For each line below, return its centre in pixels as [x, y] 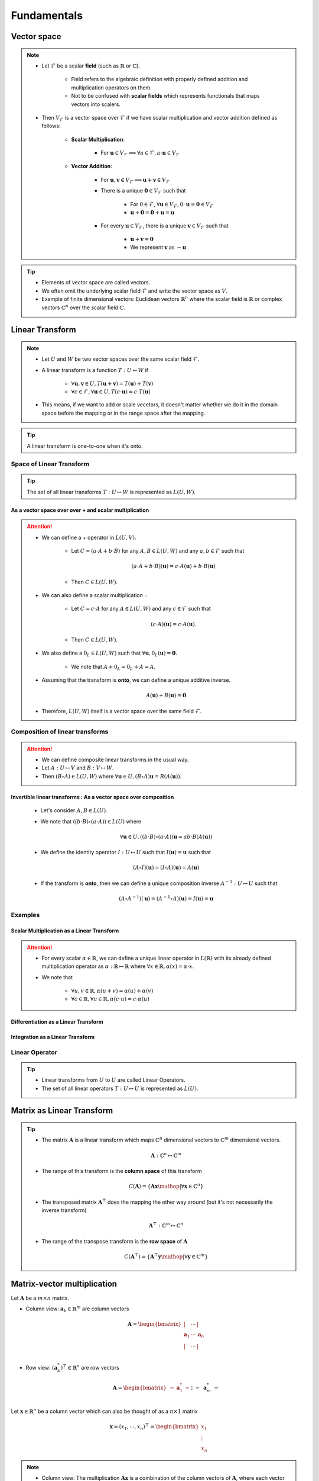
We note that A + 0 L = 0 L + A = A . [113, 667]
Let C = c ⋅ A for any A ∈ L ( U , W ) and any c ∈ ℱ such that [141, 609]
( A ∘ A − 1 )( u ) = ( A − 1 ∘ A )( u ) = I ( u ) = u [166, 898]
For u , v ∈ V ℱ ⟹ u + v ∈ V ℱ [135, 180]
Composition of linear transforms [60, 732]
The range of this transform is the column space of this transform [122, 1171]
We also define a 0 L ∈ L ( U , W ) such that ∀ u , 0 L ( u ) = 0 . [109, 654]
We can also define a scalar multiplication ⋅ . [95, 595]
